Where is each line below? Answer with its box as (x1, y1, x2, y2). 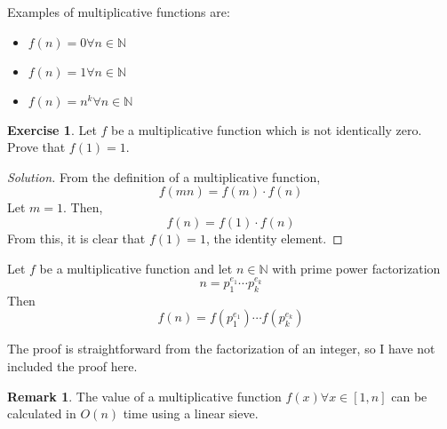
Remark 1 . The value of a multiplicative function (7, 386, 282, 405)
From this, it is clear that (7, 228, 146, 247)
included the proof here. (7, 356, 138, 375)
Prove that (7, 138, 66, 156)
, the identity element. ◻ (205, 228, 343, 247)
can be (391, 386, 427, 405)
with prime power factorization (272, 258, 441, 277)
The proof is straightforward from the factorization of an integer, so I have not (7, 339, 435, 358)
